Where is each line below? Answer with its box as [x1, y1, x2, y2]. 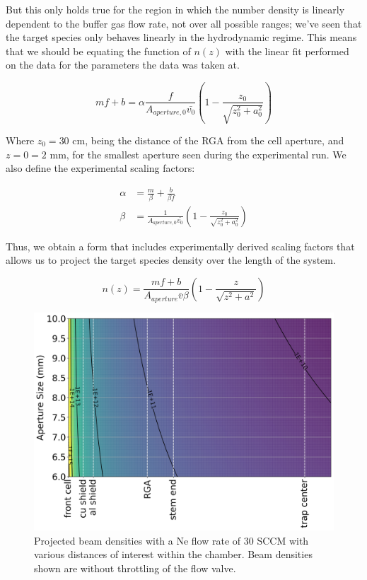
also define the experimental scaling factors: [6, 161, 195, 175]
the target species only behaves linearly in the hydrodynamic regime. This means [6, 30, 357, 45]
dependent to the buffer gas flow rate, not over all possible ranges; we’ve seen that [6, 16, 362, 30]
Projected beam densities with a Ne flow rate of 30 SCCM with [34, 533, 309, 547]
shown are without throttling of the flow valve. [34, 560, 236, 575]
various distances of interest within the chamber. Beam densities [34, 547, 313, 562]
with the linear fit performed [225, 43, 349, 58]
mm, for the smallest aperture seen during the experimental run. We [49, 146, 346, 161]
